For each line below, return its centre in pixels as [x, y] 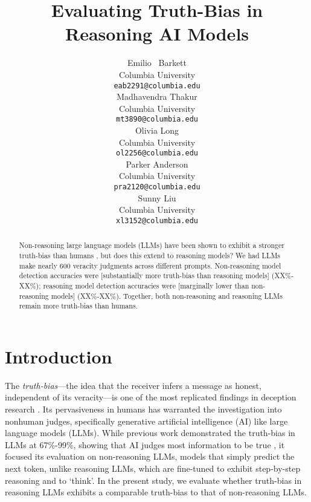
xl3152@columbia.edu [157, 220]
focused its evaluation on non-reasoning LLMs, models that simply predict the [150, 456]
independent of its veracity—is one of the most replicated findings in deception [151, 397]
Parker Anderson [157, 164]
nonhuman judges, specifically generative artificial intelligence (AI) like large [146, 421]
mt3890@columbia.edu [157, 119]
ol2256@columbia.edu [157, 153]
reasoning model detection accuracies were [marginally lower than [146, 285]
